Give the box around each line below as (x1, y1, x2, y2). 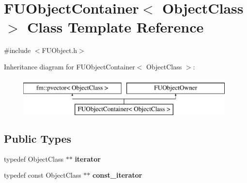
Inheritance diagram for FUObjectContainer (4, 61, 135, 71)
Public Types (4, 131, 72, 146)
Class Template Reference (27, 17, 204, 37)
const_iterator (93, 170, 142, 180)
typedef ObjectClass (4, 153, 64, 164)
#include (4, 45, 31, 55)
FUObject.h (42, 45, 77, 55)
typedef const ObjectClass (4, 170, 81, 180)
